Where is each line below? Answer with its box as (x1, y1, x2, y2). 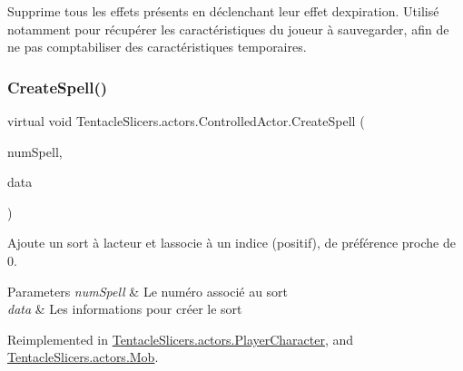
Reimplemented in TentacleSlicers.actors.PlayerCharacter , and (7, 329, 354, 348)
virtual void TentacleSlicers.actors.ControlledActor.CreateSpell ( (7, 112, 365, 130)
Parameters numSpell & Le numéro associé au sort (7, 281, 289, 300)
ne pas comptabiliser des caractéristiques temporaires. (7, 37, 307, 56)
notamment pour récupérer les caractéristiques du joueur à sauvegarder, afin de (7, 19, 449, 38)
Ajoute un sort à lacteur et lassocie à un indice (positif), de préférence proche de (7, 233, 456, 252)
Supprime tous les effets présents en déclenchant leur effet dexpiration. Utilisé (7, 2, 439, 20)
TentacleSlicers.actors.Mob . (7, 347, 159, 366)
